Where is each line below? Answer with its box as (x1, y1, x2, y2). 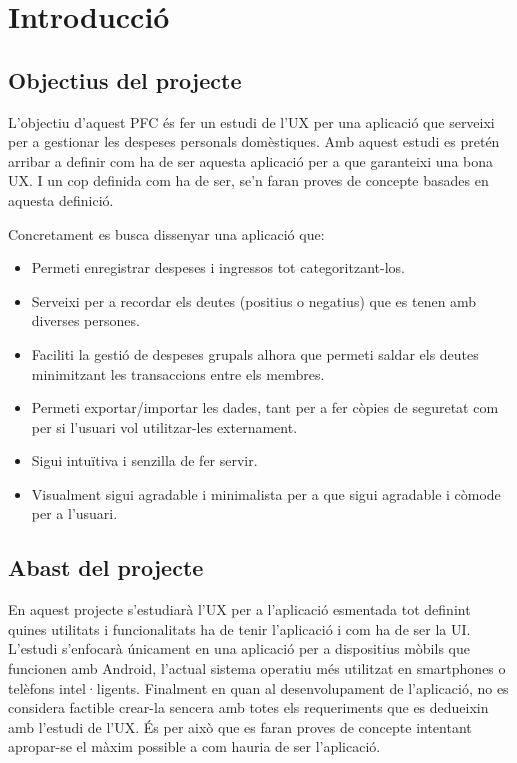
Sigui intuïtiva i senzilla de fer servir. (31, 450, 258, 471)
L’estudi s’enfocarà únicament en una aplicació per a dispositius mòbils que (8, 638, 470, 659)
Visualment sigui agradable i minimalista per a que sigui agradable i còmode (31, 483, 501, 504)
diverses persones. (31, 310, 140, 331)
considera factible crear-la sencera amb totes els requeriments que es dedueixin (8, 697, 489, 718)
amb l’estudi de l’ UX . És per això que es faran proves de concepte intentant (8, 716, 472, 737)
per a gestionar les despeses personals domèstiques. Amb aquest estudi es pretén (8, 131, 500, 152)
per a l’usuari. (31, 503, 118, 524)
